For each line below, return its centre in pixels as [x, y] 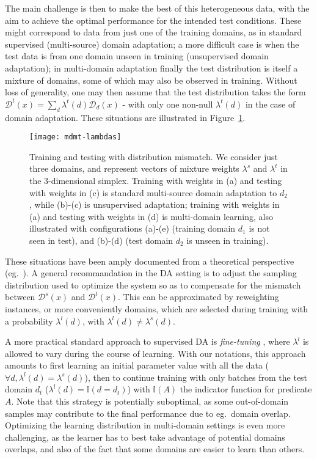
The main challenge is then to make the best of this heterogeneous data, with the [157, 8]
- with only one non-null [168, 104]
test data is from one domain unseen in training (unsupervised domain [137, 56]
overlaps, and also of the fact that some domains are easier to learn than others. [155, 449]
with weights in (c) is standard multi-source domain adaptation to [153, 192]
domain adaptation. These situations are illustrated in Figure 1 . [125, 117]
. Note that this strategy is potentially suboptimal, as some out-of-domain [150, 401]
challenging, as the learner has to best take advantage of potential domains [145, 437]
